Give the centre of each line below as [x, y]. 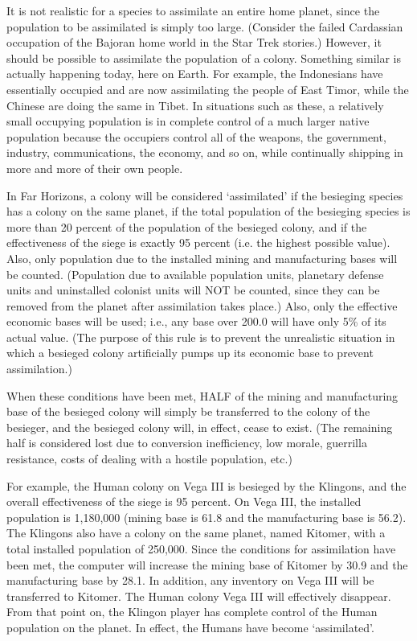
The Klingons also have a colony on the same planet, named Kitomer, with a [196, 533]
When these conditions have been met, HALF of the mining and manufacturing [202, 395]
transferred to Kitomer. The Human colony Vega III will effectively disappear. [199, 596]
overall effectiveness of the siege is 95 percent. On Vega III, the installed [184, 501]
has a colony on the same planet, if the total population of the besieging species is [208, 211]
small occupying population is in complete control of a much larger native [188, 121]
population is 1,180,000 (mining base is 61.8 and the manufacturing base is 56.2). [206, 517]
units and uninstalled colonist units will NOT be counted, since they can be [193, 290]
